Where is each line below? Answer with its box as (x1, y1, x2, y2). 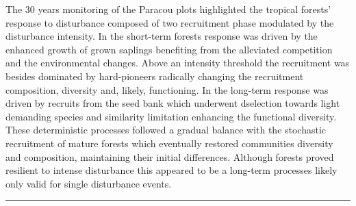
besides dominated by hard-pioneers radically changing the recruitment (5, 68, 304, 83)
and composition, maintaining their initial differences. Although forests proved (5, 149, 334, 164)
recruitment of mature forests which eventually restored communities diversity (5, 136, 333, 150)
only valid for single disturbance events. (5, 176, 172, 190)
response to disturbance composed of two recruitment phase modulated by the (5, 15, 334, 29)
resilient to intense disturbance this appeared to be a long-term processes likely (5, 163, 338, 177)
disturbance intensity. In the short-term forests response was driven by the (5, 29, 318, 43)
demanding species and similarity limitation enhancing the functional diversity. (5, 109, 337, 123)
